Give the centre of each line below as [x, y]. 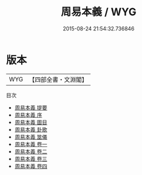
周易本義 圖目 [31, 122]
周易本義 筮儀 [31, 137]
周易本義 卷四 [31, 166]
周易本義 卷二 [31, 151]
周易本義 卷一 [31, 144]
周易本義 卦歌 [31, 129]
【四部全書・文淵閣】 [58, 80]
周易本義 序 [28, 115]
